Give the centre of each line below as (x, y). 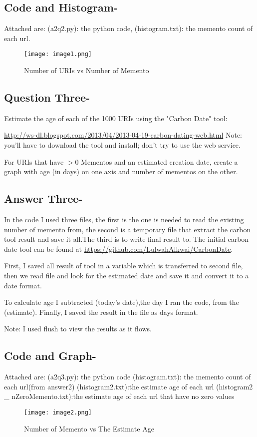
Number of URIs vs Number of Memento (87, 70)
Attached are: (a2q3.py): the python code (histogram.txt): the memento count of (128, 377)
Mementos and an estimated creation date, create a (159, 161)
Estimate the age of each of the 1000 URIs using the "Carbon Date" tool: (116, 118)
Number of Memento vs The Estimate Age (89, 428)
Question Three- (47, 97)
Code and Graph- (50, 356)
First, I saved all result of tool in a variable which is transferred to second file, (124, 266)
